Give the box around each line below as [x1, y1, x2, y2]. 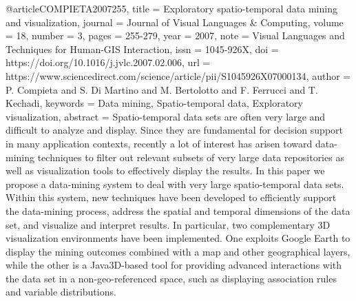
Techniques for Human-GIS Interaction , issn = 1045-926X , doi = [6, 41, 279, 56]
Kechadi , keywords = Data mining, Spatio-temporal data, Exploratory [6, 96, 303, 110]
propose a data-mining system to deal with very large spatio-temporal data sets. [6, 176, 344, 191]
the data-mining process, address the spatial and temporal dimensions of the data [6, 203, 350, 218]
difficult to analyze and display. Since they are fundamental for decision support [6, 123, 344, 137]
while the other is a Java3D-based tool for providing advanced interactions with [6, 258, 342, 272]
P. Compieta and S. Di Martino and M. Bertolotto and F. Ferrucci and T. [6, 82, 318, 96]
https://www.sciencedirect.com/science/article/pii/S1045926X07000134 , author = [6, 68, 351, 83]
